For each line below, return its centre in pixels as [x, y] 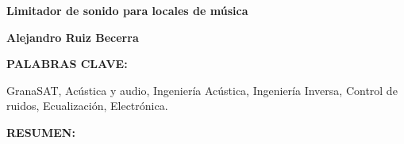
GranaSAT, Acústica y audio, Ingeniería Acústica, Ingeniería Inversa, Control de [202, 90]
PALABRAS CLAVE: [67, 64]
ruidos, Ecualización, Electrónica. [87, 106]
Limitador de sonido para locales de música [127, 10]
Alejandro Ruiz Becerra [73, 37]
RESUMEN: [41, 132]
